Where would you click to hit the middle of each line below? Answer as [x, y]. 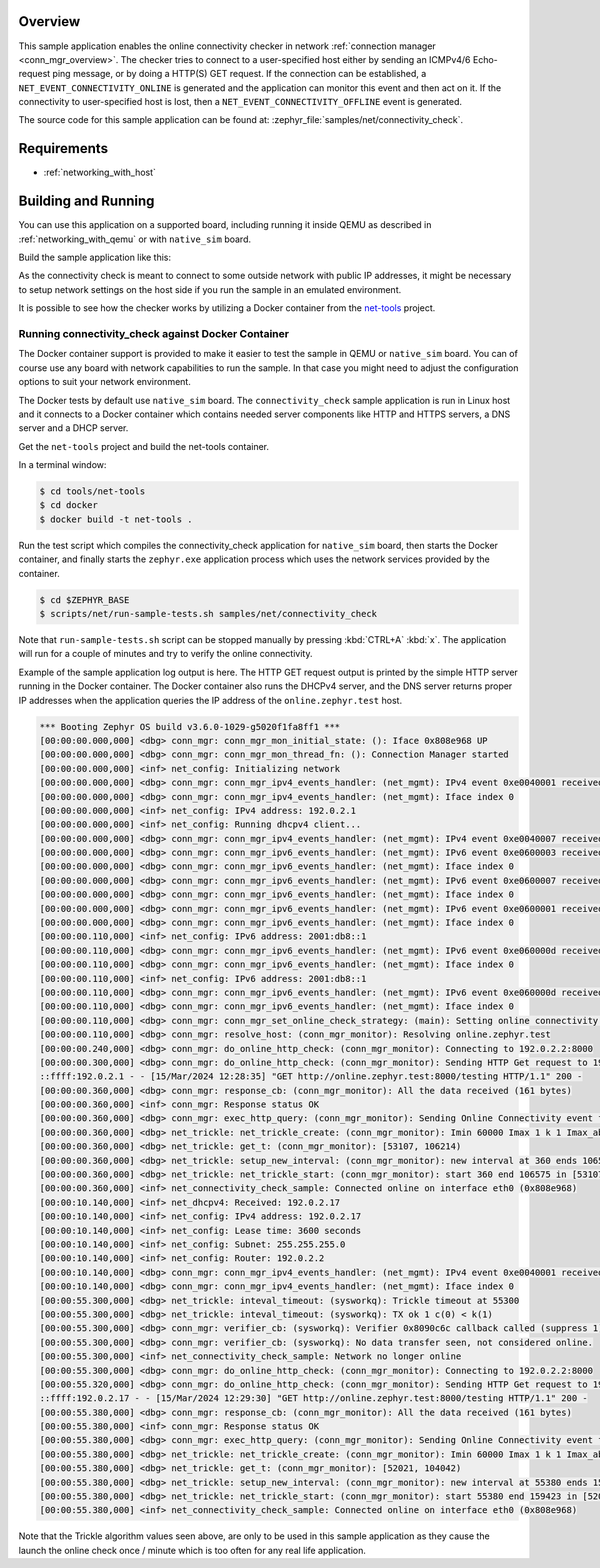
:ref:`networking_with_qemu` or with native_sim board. [135, 239]
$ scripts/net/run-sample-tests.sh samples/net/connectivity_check [208, 614]
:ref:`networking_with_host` [100, 172]
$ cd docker [69, 505]
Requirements [63, 148]
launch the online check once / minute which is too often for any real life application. [192, 1550]
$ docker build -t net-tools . [116, 519]
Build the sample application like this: [95, 257]
